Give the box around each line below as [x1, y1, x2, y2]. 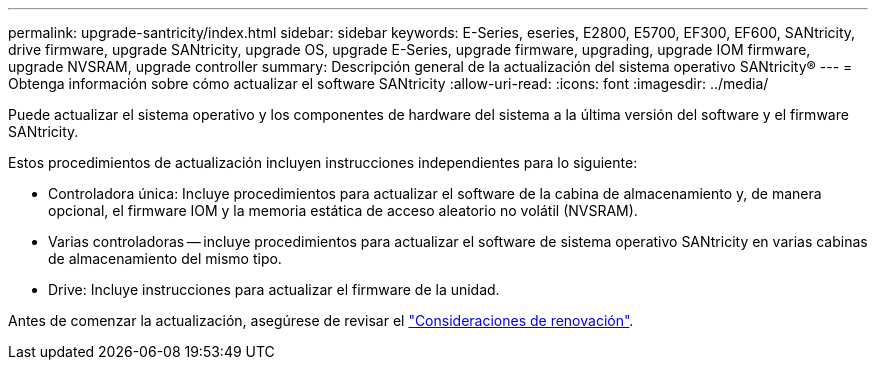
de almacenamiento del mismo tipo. [48, 250, 282, 267]
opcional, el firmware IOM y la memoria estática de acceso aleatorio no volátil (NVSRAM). [48, 202, 638, 219]
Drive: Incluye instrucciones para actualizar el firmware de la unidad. [48, 281, 500, 298]
